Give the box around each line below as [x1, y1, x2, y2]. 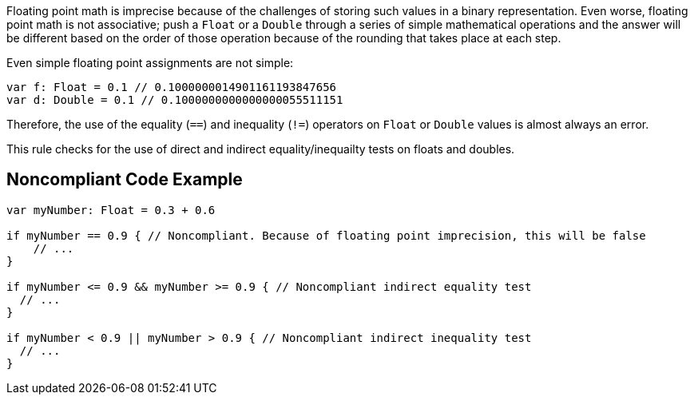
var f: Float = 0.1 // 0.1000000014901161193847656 [6, 81, 337, 93]
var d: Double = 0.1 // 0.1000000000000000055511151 [6, 93, 343, 106]
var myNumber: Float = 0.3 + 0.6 [6, 203, 216, 216]
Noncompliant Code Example [6, 169, 243, 190]
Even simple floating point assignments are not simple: [6, 56, 294, 69]
